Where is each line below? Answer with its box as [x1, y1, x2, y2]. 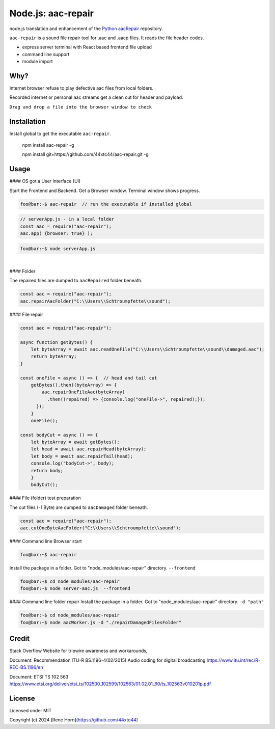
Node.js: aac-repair [9, 8, 94, 19]
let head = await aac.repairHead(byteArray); [31, 446, 147, 452]
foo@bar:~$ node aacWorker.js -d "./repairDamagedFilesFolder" [20, 619, 182, 625]
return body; [31, 468, 64, 473]
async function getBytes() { [20, 339, 93, 345]
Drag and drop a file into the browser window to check [9, 104, 152, 110]
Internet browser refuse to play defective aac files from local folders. [9, 85, 154, 91]
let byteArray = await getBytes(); [31, 439, 120, 445]
